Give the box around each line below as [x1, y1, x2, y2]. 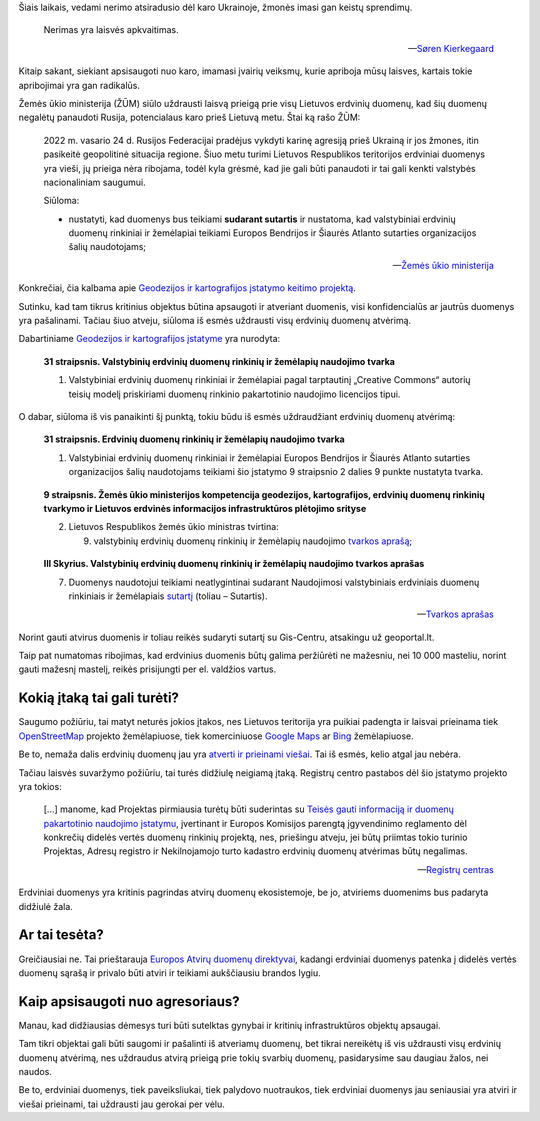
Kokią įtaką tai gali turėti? [18, 690, 180, 707]
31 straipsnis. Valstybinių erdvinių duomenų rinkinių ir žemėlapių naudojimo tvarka [43, 355, 395, 367]
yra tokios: [18, 780, 62, 792]
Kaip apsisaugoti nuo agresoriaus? [18, 993, 240, 1010]
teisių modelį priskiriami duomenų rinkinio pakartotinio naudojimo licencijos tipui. [68, 388, 401, 400]
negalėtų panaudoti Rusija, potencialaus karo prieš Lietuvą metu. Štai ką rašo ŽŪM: [18, 111, 361, 124]
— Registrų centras [417, 863, 494, 875]
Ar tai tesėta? [18, 926, 104, 944]
